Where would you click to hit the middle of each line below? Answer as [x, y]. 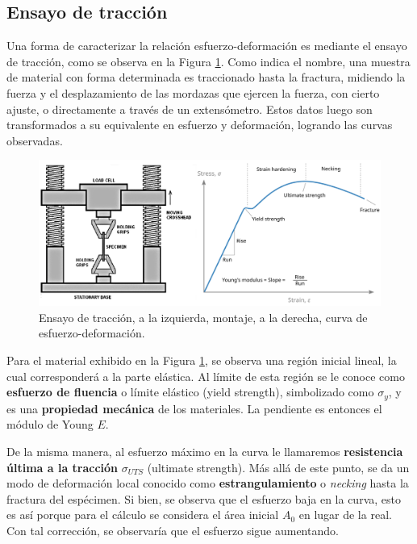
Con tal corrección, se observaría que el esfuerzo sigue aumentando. [173, 530]
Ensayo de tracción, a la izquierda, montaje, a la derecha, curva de [203, 317]
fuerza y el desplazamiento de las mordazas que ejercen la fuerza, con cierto [193, 92]
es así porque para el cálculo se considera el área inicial [143, 515]
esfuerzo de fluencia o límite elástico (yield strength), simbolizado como [190, 392]
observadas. [35, 140]
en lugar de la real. [345, 515]
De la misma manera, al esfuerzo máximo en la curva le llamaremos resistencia [205, 451]
